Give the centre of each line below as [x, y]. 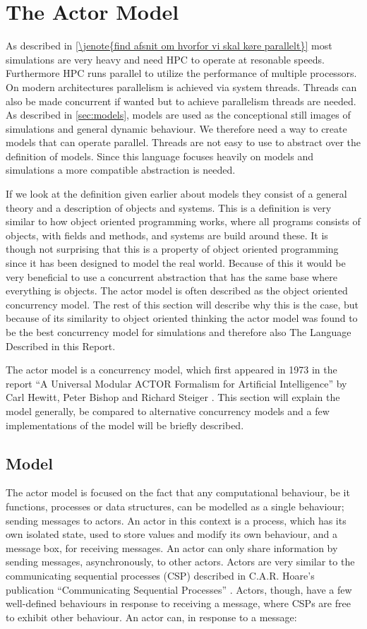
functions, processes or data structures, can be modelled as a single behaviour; [175, 506]
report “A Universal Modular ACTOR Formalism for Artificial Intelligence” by [176, 383]
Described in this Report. [61, 346]
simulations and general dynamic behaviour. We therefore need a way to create [176, 128]
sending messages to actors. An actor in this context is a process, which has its [176, 520]
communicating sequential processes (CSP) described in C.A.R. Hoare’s [160, 575]
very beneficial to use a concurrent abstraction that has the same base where [172, 276]
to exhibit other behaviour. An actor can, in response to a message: [151, 617]
